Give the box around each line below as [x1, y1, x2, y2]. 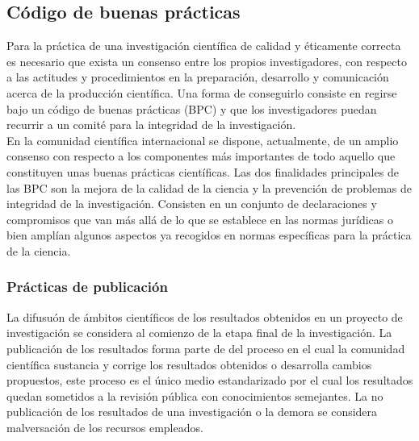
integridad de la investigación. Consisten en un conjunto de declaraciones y [6, 195, 377, 212]
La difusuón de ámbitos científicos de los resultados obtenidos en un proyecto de [6, 308, 403, 325]
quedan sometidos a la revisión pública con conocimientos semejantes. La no [6, 387, 383, 404]
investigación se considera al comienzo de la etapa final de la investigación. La [6, 324, 392, 341]
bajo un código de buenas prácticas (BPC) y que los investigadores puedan [6, 100, 377, 117]
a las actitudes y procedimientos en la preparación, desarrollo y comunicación [6, 69, 389, 85]
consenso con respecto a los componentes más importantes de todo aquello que [6, 148, 396, 164]
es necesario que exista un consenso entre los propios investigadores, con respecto [6, 52, 407, 69]
